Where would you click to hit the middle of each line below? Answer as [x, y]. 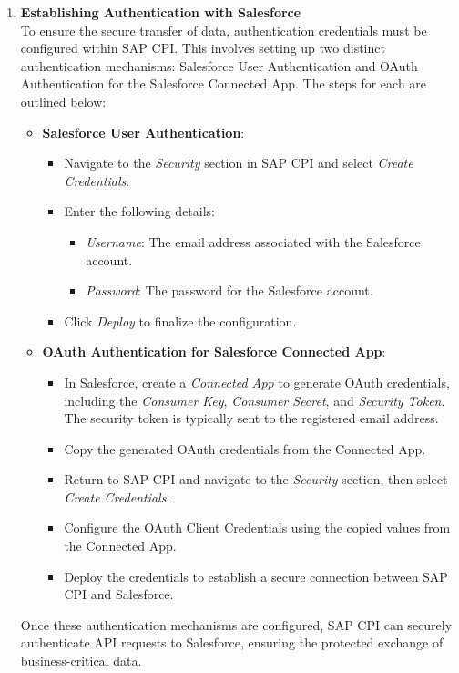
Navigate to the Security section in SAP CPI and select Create [239, 163]
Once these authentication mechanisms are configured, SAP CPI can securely [236, 624]
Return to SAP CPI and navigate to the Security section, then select [256, 479]
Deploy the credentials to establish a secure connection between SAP [256, 576]
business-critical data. [81, 661]
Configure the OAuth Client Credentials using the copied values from [257, 528]
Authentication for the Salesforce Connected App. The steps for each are [224, 83]
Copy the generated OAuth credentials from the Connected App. [245, 448]
